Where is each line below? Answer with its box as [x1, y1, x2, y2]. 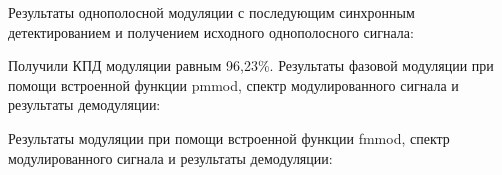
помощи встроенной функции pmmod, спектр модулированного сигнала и [8, 74, 459, 95]
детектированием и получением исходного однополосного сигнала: [8, 21, 414, 42]
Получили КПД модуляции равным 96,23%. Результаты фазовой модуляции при [8, 55, 494, 76]
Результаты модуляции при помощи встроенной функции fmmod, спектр [8, 127, 450, 148]
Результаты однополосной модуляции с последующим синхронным [8, 2, 415, 22]
